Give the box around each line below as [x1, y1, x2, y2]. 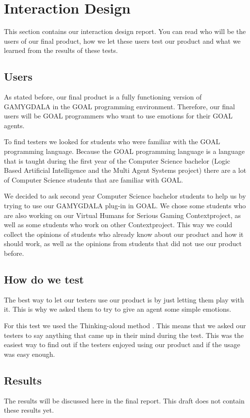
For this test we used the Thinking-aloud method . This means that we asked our [4, 320, 246, 330]
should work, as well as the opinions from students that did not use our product [4, 238, 242, 249]
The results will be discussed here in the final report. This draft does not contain [4, 395, 245, 405]
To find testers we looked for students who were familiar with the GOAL [4, 136, 220, 147]
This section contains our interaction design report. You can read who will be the [4, 26, 246, 36]
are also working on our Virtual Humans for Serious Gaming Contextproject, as [4, 210, 241, 220]
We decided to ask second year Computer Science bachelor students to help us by [4, 191, 246, 201]
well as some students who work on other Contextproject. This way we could [4, 219, 233, 230]
